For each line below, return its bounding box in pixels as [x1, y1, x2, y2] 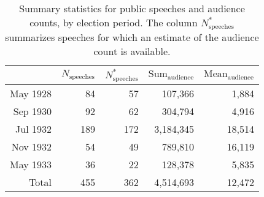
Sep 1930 [13, 103, 52, 118]
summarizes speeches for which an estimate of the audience [5, 29, 259, 44]
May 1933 [10, 157, 52, 171]
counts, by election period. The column [29, 15, 198, 29]
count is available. [93, 43, 171, 58]
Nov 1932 [11, 139, 52, 154]
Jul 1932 [15, 121, 52, 136]
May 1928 [10, 86, 52, 100]
